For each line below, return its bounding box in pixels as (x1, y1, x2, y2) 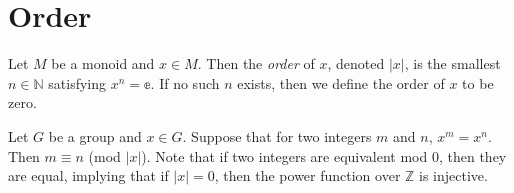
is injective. (419, 165, 488, 186)
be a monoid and (51, 53, 155, 74)
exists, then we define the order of (237, 72, 445, 93)
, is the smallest (404, 53, 501, 74)
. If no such (150, 72, 220, 93)
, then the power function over (214, 165, 401, 186)
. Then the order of (197, 53, 315, 74)
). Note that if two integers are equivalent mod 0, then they (141, 145, 507, 166)
